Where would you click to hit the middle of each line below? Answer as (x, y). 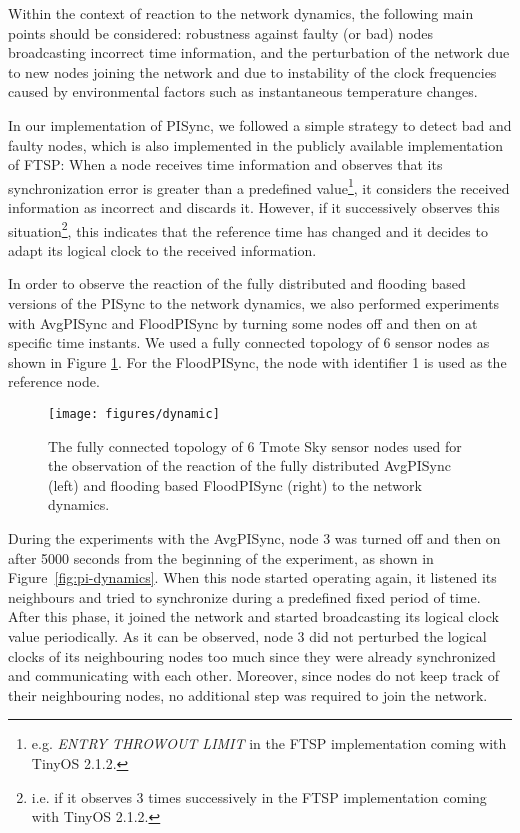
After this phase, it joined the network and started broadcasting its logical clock (253, 616)
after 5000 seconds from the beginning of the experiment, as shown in (221, 557)
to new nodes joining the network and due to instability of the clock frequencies (252, 71)
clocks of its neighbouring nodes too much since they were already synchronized (252, 655)
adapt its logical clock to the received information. (162, 249)
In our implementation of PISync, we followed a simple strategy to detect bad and (260, 124)
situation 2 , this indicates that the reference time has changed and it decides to (248, 229)
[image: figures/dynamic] (134, 414)
